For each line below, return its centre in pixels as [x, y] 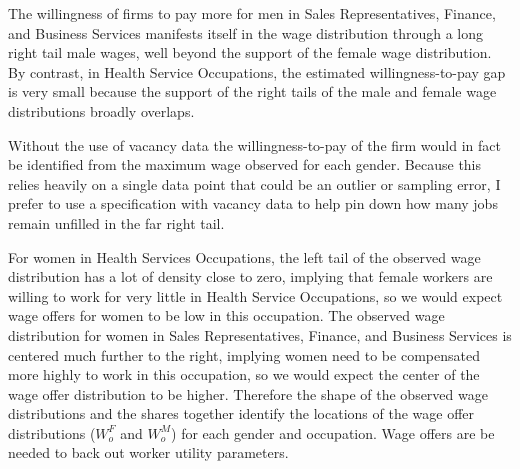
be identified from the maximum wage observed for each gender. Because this [245, 164]
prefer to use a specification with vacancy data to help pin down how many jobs [253, 203]
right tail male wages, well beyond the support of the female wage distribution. [250, 52]
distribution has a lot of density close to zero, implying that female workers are [250, 276]
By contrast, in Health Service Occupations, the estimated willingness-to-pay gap [257, 71]
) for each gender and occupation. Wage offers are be [333, 432]
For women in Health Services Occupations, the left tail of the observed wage [244, 256]
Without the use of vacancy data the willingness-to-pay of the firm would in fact [254, 144]
